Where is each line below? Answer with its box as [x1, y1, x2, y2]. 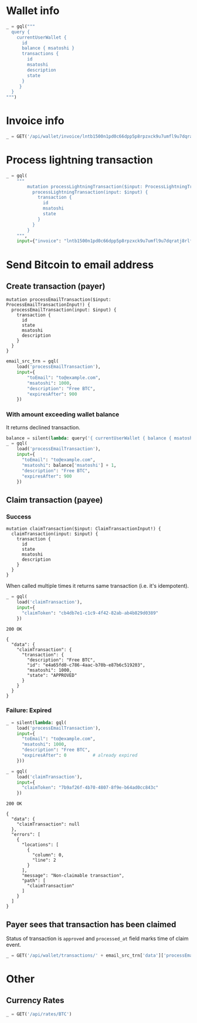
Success [6, 512, 32, 520]
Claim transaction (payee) [6, 494, 103, 505]
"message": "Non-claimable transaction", [21, 873, 125, 879]
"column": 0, [32, 852, 64, 858]
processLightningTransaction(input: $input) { [32, 189, 148, 195]
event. [6, 941, 22, 949]
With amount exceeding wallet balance [6, 411, 120, 419]
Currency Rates [6, 995, 64, 1005]
